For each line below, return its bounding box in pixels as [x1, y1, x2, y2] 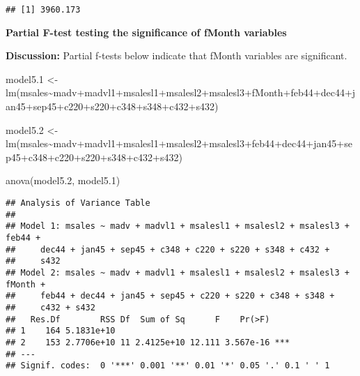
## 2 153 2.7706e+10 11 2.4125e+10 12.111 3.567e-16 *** [6, 337, 290, 347]
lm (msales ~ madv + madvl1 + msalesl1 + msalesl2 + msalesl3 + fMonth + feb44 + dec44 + [6, 85, 352, 100]
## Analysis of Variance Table [6, 198, 150, 208]
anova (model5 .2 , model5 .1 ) [6, 173, 120, 188]
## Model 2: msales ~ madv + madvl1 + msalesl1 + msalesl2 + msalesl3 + [6, 267, 350, 278]
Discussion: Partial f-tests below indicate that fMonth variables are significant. [6, 48, 347, 63]
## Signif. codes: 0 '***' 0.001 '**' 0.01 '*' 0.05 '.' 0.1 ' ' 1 [6, 361, 330, 371]
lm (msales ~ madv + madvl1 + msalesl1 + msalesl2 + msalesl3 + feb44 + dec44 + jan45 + [6, 136, 345, 151]
